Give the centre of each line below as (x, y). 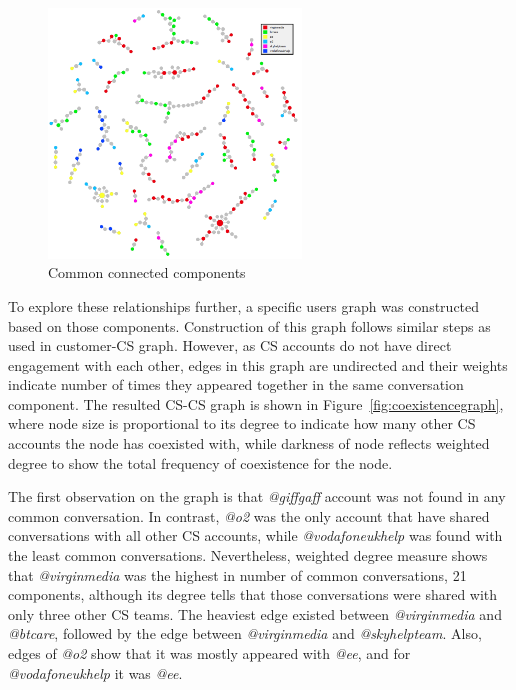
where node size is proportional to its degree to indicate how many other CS (242, 423)
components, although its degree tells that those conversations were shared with (253, 594)
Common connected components (147, 272)
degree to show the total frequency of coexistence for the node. (200, 462)
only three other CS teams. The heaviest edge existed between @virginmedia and (255, 613)
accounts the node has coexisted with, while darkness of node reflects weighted (249, 443)
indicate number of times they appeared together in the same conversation (236, 384)
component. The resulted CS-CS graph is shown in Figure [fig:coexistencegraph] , (256, 403)
